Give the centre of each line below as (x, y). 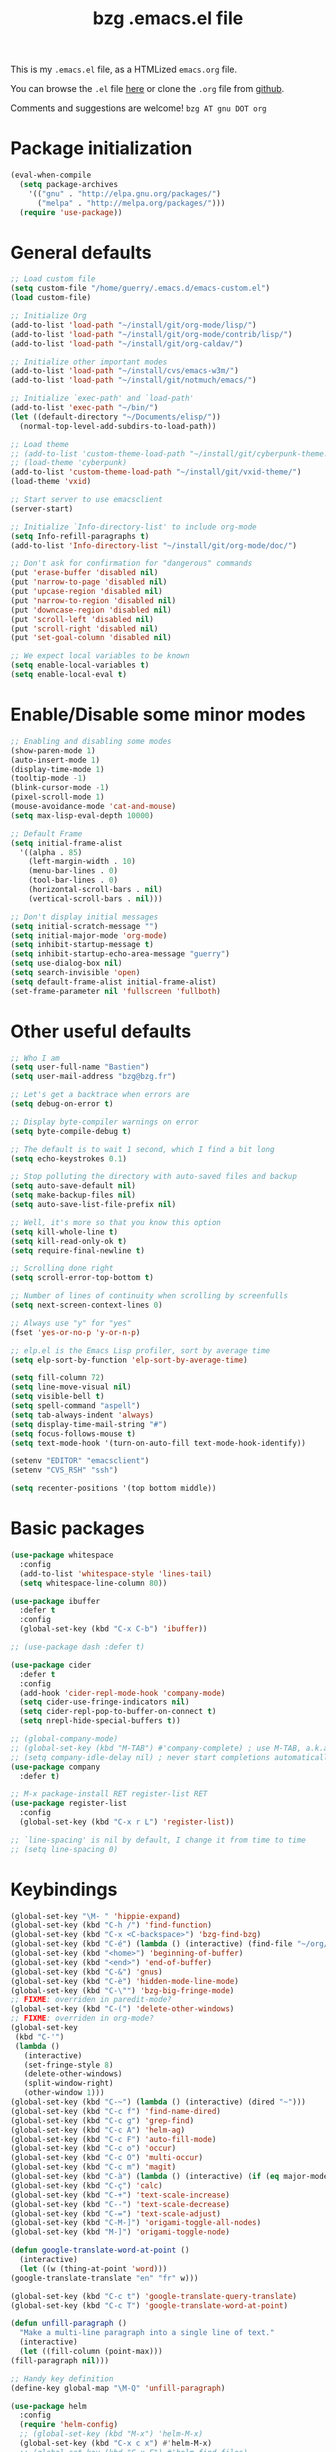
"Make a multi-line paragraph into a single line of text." (147, 2333)
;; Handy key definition (62, 2378)
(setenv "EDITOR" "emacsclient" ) (80, 1461)
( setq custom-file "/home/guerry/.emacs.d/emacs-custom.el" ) (140, 288)
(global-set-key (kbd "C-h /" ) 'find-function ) (111, 1925)
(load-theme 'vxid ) (51, 482)
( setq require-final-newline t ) (77, 1250)
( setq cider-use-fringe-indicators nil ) (104, 1702)
